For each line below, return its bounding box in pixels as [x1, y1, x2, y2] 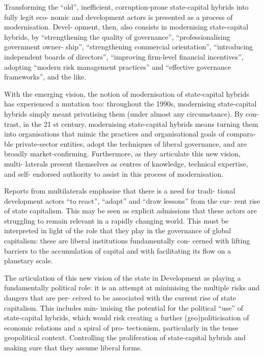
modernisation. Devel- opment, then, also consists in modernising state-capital [4, 21, 249, 32]
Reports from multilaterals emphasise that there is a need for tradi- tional [4, 185, 235, 196]
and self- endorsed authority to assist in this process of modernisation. [4, 168, 224, 179]
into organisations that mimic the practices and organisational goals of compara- [4, 128, 256, 139]
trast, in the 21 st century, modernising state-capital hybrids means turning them [4, 118, 258, 129]
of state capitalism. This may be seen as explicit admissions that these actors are [4, 205, 257, 216]
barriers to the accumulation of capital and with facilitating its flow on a [4, 245, 231, 256]
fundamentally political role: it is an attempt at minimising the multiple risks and [4, 282, 260, 293]
